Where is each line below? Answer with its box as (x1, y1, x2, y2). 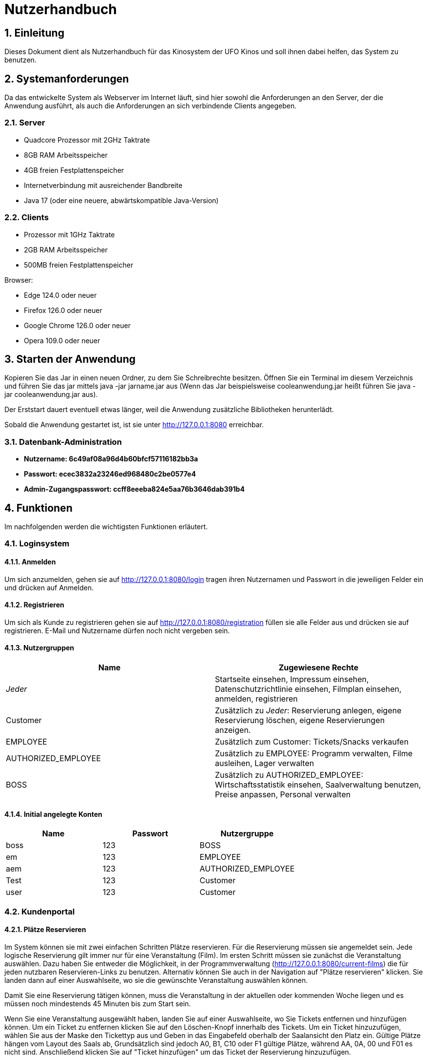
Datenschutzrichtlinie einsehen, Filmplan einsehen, (215, 684, 402, 694)
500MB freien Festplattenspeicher (24, 260, 134, 269)
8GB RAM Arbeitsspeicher (24, 150, 108, 159)
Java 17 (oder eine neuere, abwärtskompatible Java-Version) (24, 196, 219, 205)
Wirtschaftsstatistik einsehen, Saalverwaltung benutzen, (215, 779, 421, 790)
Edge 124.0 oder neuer (24, 291, 97, 299)
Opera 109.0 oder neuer (24, 336, 100, 345)
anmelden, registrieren (215, 693, 298, 704)
